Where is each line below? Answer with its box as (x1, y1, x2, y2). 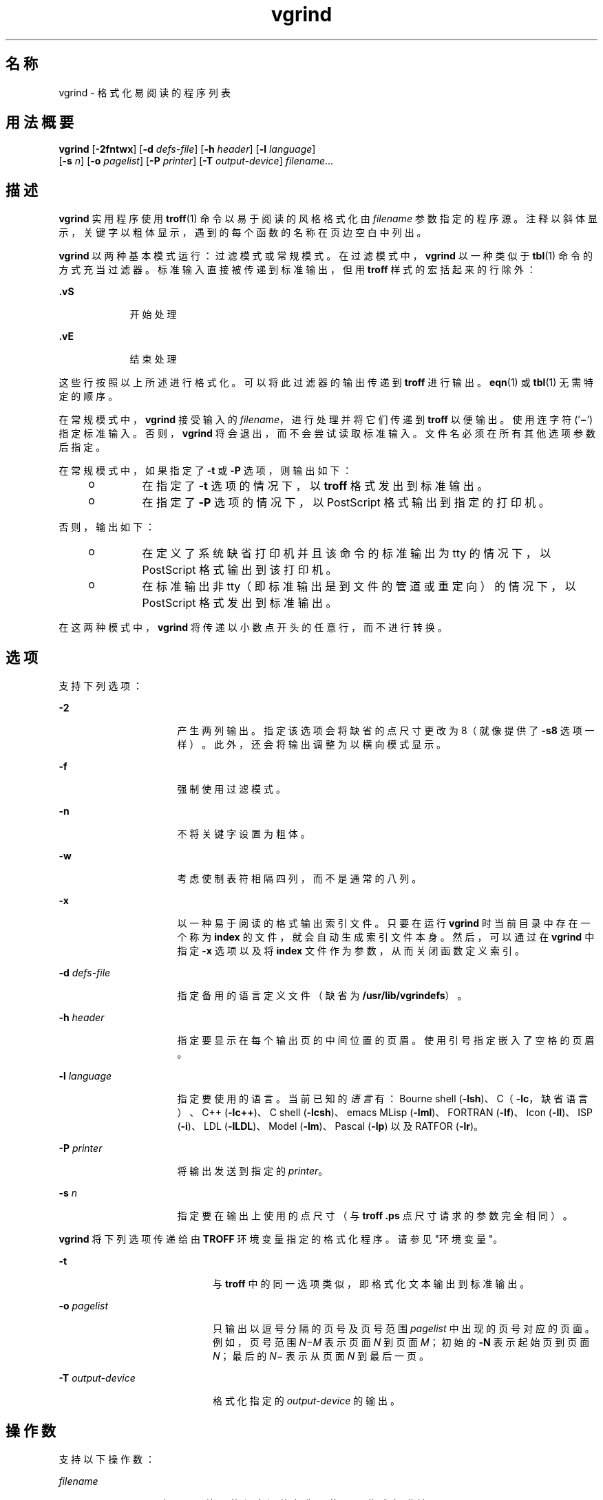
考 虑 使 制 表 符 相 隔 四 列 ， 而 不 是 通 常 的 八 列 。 (177, 872, 422, 885)
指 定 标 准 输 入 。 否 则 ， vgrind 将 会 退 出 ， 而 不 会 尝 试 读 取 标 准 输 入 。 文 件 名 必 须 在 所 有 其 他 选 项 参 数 (59, 427, 595, 440)
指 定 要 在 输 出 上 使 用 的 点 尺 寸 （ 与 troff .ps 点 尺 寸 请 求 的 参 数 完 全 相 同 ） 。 (177, 1210, 573, 1222)
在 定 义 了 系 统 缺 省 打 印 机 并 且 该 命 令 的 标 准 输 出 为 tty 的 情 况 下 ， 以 (142, 546, 551, 561)
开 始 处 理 (129, 308, 177, 321)
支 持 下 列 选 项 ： (59, 680, 143, 692)
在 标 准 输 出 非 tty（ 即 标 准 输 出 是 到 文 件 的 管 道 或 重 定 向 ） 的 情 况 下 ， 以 (142, 579, 576, 594)
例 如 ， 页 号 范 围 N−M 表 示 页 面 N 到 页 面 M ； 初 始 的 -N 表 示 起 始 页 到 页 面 (213, 1336, 590, 1349)
